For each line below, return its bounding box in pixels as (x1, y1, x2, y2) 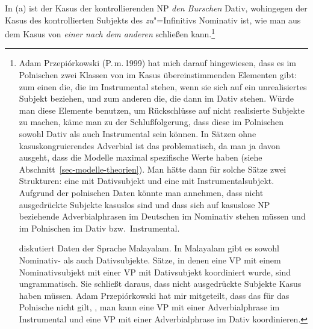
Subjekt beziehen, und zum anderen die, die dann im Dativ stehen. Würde (19, 92, 294, 105)
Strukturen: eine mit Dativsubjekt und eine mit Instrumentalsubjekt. (19, 174, 274, 187)
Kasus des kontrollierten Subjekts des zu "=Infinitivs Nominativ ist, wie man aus (5, 13, 301, 26)
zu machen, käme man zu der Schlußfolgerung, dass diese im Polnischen (19, 115, 284, 128)
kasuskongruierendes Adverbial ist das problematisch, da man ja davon (19, 139, 280, 152)
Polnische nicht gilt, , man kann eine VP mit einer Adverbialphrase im (19, 301, 280, 313)
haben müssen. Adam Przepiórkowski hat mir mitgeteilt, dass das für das (19, 289, 290, 301)
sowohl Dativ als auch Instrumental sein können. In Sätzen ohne (19, 128, 256, 140)
